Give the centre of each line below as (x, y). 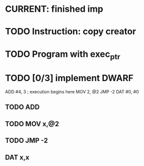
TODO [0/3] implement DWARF (69, 78)
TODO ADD (22, 107)
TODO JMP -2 (27, 141)
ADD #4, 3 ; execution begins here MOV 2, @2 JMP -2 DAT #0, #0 (72, 92)
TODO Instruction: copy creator (71, 32)
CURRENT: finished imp (54, 9)
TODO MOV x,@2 (32, 124)
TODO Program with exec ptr (63, 55)
